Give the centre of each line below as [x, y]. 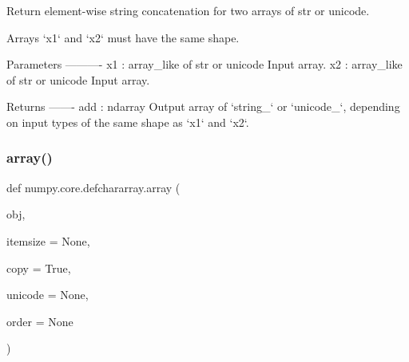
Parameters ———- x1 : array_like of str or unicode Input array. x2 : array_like [204, 64]
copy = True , [39, 268]
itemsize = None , [48, 240]
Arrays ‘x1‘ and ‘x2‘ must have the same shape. [123, 37]
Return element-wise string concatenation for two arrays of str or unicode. [188, 10]
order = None [40, 321]
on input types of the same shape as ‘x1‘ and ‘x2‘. [128, 122]
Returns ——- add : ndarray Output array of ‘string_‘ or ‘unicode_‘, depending [203, 106]
